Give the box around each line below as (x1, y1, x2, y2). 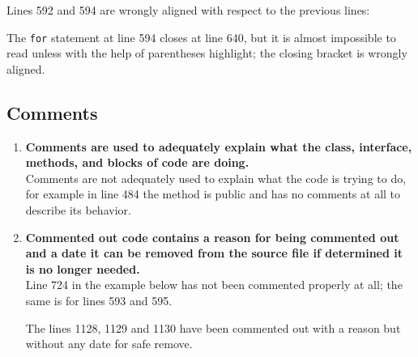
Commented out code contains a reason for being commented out (25, 228, 399, 245)
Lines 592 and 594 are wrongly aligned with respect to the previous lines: (6, 2, 370, 18)
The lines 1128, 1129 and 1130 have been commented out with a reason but (25, 319, 401, 336)
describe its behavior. (25, 202, 131, 219)
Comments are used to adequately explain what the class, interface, (25, 138, 412, 155)
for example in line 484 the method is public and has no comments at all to (25, 185, 401, 202)
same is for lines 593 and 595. (25, 291, 173, 308)
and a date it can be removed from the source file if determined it (25, 244, 403, 261)
